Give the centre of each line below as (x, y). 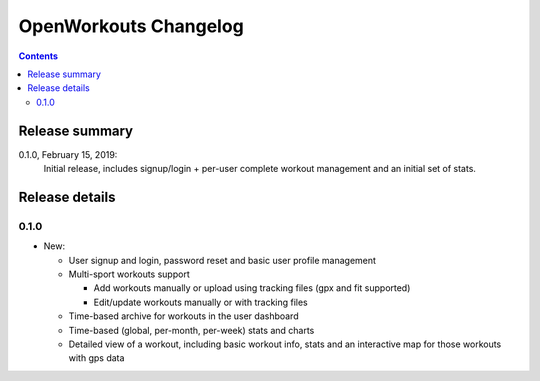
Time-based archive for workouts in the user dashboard (183, 316)
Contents (38, 56)
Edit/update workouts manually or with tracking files (201, 302)
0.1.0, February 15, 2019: (68, 154)
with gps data (96, 358)
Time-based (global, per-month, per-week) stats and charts (191, 330)
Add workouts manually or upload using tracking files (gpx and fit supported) (252, 288)
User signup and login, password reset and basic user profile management (222, 260)
